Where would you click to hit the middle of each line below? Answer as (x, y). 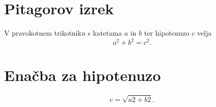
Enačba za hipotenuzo (83, 75)
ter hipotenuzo (167, 33)
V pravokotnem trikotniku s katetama (63, 33)
